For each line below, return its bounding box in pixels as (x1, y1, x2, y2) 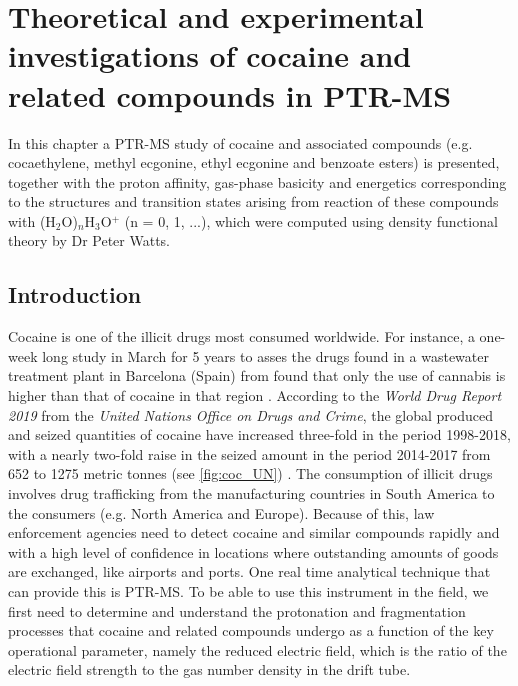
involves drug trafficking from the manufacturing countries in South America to (8, 483, 495, 504)
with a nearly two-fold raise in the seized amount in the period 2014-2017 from (8, 443, 491, 464)
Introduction (8, 279, 142, 310)
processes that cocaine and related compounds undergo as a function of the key (8, 620, 494, 641)
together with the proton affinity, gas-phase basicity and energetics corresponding (8, 171, 507, 192)
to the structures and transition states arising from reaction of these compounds (8, 191, 499, 212)
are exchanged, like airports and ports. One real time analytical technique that (8, 561, 491, 582)
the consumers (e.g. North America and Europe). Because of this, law (8, 502, 435, 523)
